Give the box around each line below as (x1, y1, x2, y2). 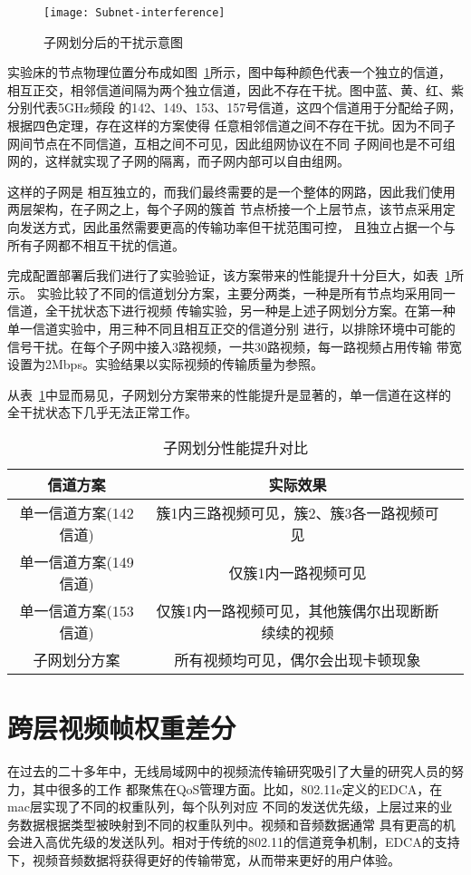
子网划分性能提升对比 (162, 436, 308, 458)
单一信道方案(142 (19, 501, 134, 523)
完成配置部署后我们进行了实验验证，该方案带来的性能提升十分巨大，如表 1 (7, 266, 451, 285)
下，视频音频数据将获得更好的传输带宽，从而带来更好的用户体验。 (7, 851, 400, 870)
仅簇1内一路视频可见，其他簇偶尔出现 (156, 599, 410, 621)
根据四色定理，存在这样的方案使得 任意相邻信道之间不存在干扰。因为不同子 (7, 116, 456, 135)
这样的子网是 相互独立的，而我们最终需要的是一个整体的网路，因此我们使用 (7, 181, 456, 200)
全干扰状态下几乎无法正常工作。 (7, 403, 197, 422)
